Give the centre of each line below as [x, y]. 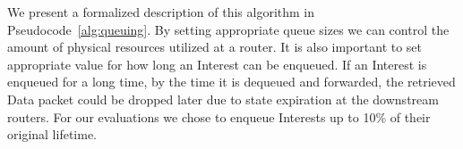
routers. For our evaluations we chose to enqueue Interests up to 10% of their [219, 116]
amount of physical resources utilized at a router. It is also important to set [215, 47]
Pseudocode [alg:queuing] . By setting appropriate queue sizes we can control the [228, 29]
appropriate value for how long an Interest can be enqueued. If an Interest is [217, 64]
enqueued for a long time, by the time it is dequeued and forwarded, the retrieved [231, 82]
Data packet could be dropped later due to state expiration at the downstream [223, 99]
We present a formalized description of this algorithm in [161, 12]
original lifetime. [52, 134]
